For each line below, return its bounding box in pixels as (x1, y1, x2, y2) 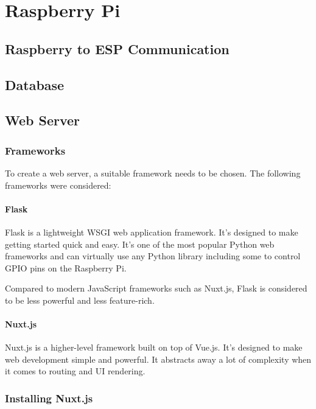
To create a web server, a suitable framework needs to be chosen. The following (5, 166, 301, 179)
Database (5, 75, 65, 94)
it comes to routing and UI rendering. (5, 365, 146, 377)
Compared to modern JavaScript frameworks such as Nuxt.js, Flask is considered (5, 282, 307, 295)
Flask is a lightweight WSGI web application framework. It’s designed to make (5, 225, 298, 238)
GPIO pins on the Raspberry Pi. (5, 261, 127, 274)
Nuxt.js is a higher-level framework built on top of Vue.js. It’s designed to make (5, 341, 303, 354)
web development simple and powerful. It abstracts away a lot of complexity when (5, 352, 312, 365)
